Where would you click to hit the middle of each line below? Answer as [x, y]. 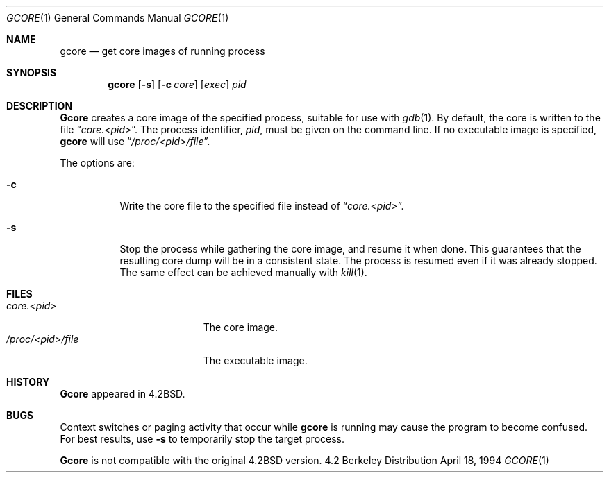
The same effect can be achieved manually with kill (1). [243, 272]
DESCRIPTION [40, 106]
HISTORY [28, 382]
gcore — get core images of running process [162, 51]
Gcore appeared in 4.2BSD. [123, 394]
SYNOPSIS [32, 72]
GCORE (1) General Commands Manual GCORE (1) [118, 18]
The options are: [97, 163]
